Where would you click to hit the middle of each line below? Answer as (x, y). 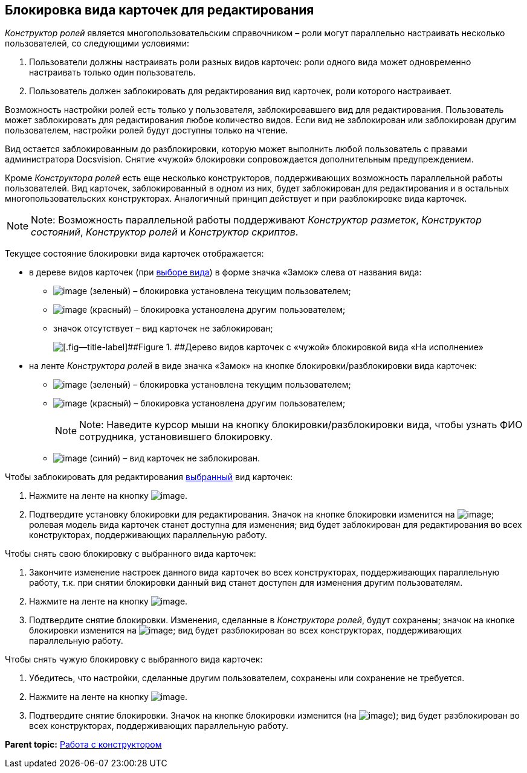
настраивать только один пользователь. (112, 72)
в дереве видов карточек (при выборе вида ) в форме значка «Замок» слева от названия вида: (225, 272)
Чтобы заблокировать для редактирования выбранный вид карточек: (149, 477)
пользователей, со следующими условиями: (97, 43)
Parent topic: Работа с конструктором (83, 745)
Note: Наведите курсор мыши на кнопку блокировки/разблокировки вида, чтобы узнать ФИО (301, 425)
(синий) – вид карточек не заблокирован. (175, 458)
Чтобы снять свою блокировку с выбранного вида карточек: (131, 554)
